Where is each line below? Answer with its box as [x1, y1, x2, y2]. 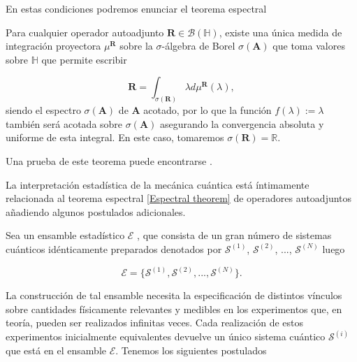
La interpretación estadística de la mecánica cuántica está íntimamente [6, 177, 309, 191]
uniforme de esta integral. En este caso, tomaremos [6, 130, 224, 145]
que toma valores [272, 38, 345, 53]
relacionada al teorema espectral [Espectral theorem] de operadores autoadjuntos [6, 191, 352, 205]
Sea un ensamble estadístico [6, 228, 125, 242]
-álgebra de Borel [161, 38, 235, 53]
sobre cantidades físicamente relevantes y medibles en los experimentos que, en [6, 301, 342, 316]
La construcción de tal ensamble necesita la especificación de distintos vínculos [6, 288, 342, 303]
